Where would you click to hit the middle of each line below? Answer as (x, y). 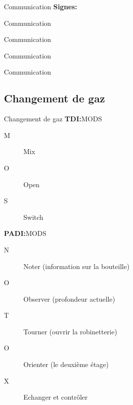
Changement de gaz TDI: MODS (53, 119)
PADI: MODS (25, 233)
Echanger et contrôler (56, 397)
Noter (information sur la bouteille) (76, 266)
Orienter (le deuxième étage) (66, 364)
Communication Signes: (41, 6)
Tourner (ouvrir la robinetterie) (70, 331)
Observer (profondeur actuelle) (69, 299)
